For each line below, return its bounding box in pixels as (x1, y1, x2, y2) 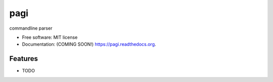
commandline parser (9, 25, 53, 31)
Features (9, 54, 38, 63)
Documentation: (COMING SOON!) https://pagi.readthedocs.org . (22, 41, 156, 47)
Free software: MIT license (22, 34, 78, 40)
